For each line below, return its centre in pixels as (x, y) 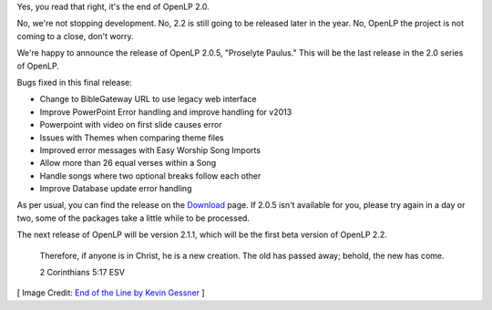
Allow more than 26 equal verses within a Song (128, 163)
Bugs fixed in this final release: (74, 82)
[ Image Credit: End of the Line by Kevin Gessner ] (111, 293)
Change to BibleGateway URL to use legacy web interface (148, 99)
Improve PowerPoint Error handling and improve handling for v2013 (166, 112)
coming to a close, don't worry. (75, 36)
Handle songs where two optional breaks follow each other (150, 176)
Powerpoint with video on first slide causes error (131, 125)
